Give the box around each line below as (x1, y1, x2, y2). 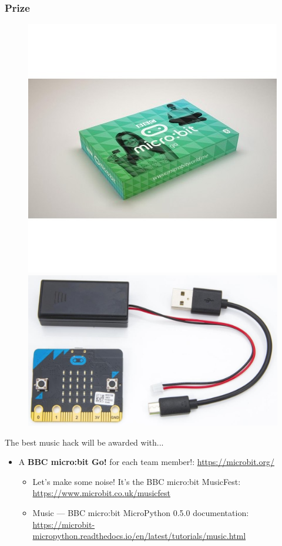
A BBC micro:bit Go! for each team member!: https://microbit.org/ (18, 456, 274, 468)
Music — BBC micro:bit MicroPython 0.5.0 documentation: (32, 507, 249, 519)
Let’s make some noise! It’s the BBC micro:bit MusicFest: (32, 475, 241, 487)
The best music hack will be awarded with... (5, 436, 164, 448)
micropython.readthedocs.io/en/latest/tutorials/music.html (32, 530, 246, 542)
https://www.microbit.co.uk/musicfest (32, 487, 170, 499)
